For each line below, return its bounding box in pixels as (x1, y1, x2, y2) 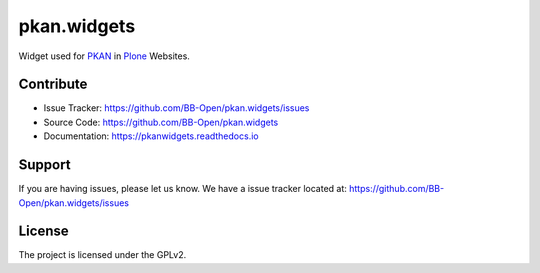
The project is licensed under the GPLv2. (18, 249, 187, 261)
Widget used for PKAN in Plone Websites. (18, 50, 190, 62)
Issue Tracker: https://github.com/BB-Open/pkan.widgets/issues (43, 102, 310, 114)
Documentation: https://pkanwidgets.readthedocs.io (43, 130, 259, 142)
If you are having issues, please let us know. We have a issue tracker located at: (18, 183, 347, 195)
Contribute (18, 76, 88, 93)
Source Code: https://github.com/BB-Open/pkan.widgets (43, 116, 279, 128)
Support (18, 156, 71, 174)
